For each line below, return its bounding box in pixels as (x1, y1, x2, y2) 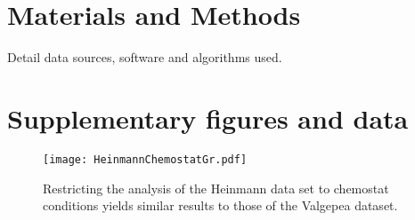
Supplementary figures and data (7, 99, 409, 136)
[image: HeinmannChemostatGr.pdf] (43, 153, 248, 166)
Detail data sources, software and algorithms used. (7, 48, 282, 67)
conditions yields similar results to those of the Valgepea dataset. (43, 196, 398, 215)
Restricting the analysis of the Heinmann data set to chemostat (43, 178, 389, 197)
